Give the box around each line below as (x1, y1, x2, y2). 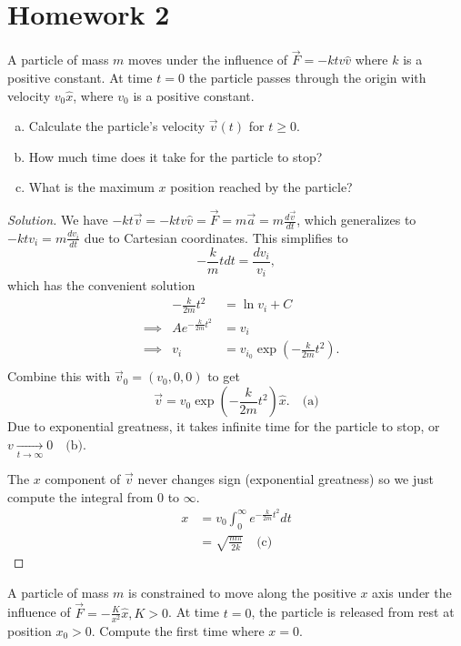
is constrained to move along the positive (128, 582, 356, 601)
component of (45, 469, 121, 488)
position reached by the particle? (170, 177, 353, 197)
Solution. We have (7, 210, 108, 229)
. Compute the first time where (91, 621, 265, 640)
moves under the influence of (128, 50, 288, 69)
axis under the (372, 582, 452, 601)
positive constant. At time (7, 67, 153, 86)
